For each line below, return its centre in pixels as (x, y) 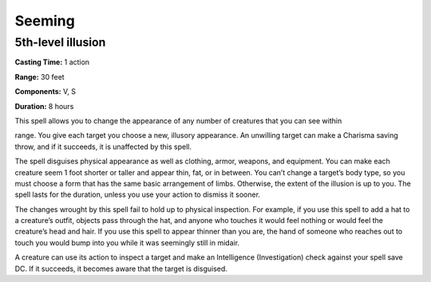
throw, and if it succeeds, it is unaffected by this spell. (103, 147)
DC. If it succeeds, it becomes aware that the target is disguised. (121, 268)
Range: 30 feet (40, 76)
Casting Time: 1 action (52, 62)
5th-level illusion (60, 42)
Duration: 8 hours (44, 106)
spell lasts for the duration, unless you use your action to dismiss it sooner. (138, 194)
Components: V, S (45, 92)
